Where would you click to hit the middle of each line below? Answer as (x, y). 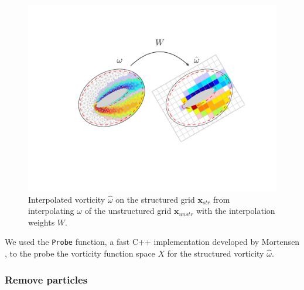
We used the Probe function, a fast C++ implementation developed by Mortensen (152, 242)
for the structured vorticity (216, 253)
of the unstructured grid (128, 211)
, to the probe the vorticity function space (80, 253)
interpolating (51, 211)
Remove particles (46, 279)
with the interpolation (235, 211)
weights (42, 222)
